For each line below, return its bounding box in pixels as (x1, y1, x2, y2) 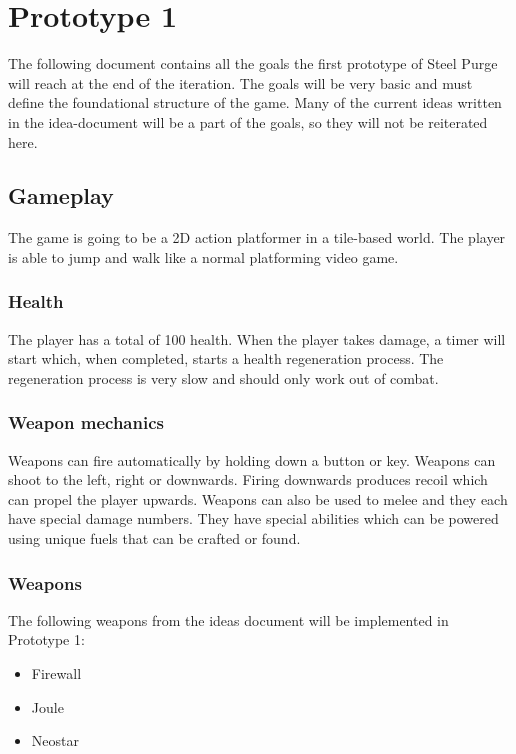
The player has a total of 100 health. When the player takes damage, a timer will (8, 328, 506, 349)
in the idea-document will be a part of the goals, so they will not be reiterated (8, 111, 488, 132)
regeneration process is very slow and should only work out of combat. (8, 367, 439, 388)
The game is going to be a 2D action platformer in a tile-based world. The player (8, 227, 506, 248)
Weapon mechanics (8, 410, 164, 435)
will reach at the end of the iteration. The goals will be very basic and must (8, 72, 473, 93)
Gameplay (8, 180, 114, 211)
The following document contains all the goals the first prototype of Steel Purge (8, 53, 498, 74)
